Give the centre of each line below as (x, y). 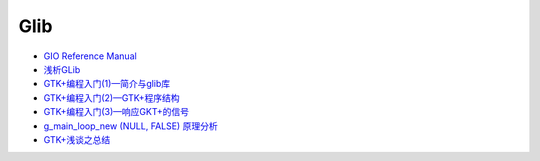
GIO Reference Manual (90, 56)
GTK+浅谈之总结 (77, 139)
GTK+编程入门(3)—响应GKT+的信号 (116, 112)
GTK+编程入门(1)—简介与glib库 (107, 84)
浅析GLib (62, 69)
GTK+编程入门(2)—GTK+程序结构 (111, 97)
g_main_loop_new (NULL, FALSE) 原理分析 (131, 126)
